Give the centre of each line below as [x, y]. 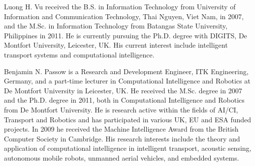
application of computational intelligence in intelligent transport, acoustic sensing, [128, 148]
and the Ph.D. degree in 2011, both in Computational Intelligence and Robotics [124, 100]
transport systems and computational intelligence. [79, 54]
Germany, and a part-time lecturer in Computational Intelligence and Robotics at [127, 81]
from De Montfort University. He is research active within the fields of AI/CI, [121, 109]
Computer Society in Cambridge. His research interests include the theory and [122, 138]
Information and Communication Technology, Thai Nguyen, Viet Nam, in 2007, [124, 16]
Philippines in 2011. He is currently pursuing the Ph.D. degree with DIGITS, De [126, 35]
